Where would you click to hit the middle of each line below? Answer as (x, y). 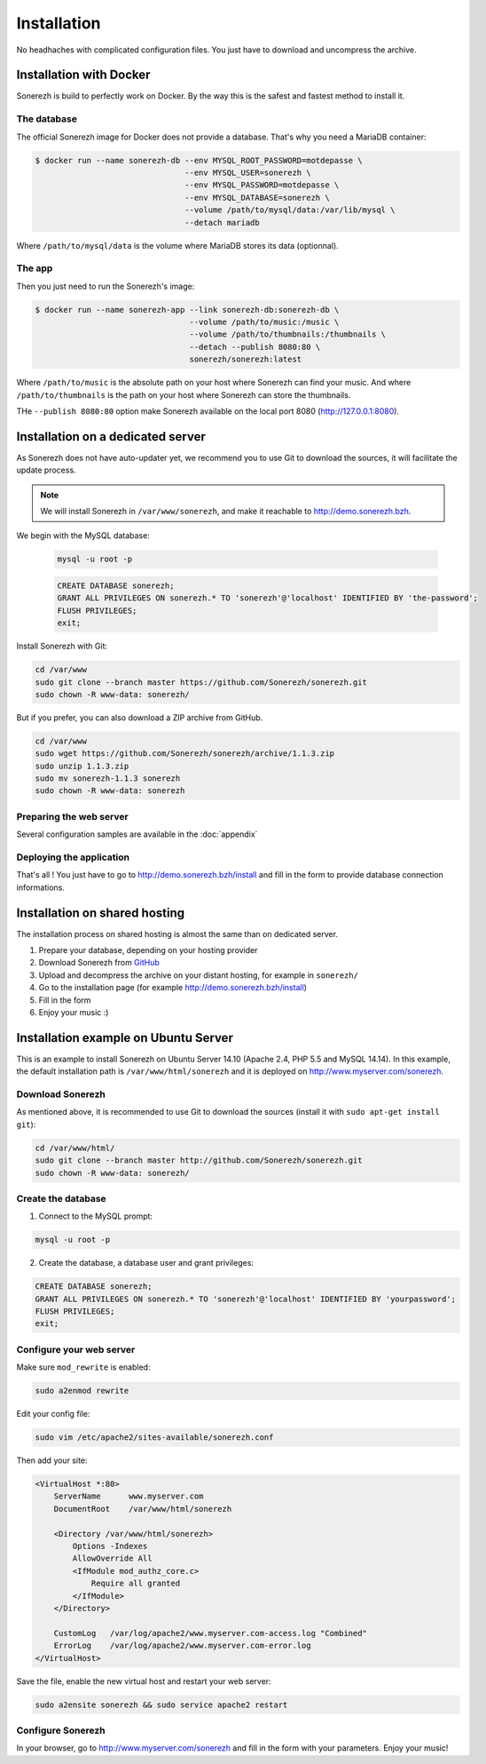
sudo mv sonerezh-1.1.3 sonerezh (108, 779)
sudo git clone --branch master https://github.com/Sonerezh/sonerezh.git (201, 682)
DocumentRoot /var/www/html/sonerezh (143, 1509)
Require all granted (136, 1584)
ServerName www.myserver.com (129, 1496)
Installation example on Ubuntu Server (125, 1038)
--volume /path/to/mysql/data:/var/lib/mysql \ (290, 210)
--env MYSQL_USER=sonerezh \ (248, 172)
